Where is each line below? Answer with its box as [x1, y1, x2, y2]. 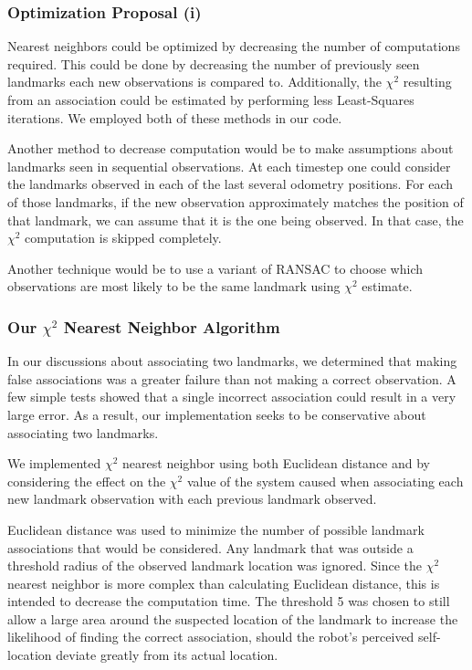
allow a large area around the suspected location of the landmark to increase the [7, 609, 458, 628]
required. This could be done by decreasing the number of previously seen [7, 54, 420, 73]
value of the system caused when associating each [186, 471, 464, 490]
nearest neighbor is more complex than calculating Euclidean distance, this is [7, 573, 440, 592]
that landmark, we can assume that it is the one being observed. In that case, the [7, 210, 464, 229]
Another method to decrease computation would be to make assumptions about [7, 139, 454, 158]
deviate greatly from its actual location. [56, 645, 278, 665]
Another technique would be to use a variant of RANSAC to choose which [7, 258, 424, 277]
